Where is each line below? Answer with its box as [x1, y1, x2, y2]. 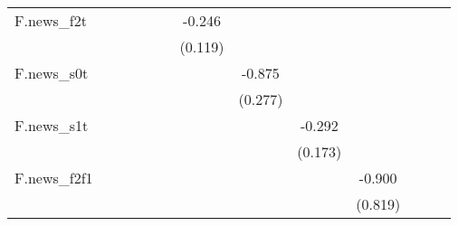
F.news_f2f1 [14, 167, 93, 188]
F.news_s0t [14, 62, 89, 83]
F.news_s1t [14, 115, 89, 136]
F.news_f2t [14, 10, 87, 31]
